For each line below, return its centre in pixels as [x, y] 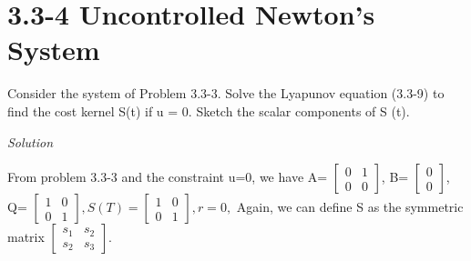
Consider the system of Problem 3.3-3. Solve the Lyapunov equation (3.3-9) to [226, 93]
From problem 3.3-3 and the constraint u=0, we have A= [168, 177]
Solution [31, 141]
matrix [26, 237]
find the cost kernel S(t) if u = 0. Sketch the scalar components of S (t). [209, 110]
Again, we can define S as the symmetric [350, 207]
